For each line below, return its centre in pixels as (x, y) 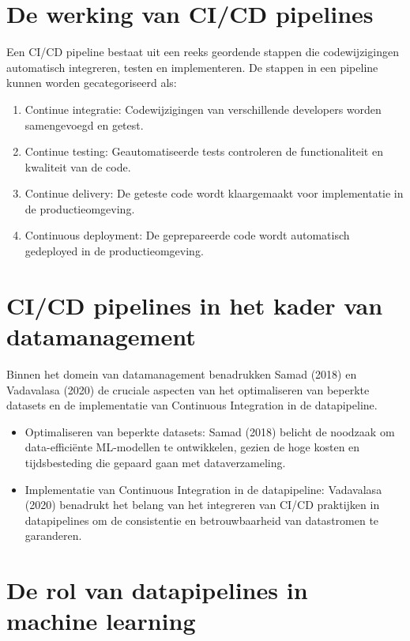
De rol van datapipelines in (157, 590)
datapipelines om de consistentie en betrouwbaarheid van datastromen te (202, 520)
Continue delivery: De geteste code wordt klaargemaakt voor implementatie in (214, 193)
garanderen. (53, 535)
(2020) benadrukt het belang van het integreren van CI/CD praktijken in (202, 505)
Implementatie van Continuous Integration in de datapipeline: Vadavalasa (203, 489)
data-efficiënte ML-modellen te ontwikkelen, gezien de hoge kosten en (192, 447)
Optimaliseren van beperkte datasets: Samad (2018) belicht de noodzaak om (210, 431)
